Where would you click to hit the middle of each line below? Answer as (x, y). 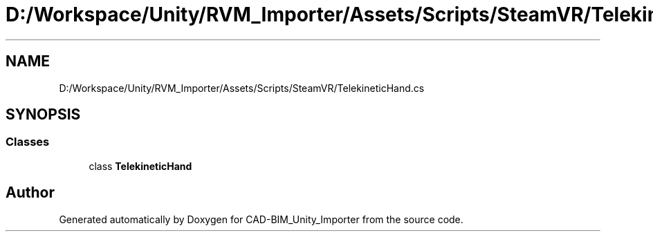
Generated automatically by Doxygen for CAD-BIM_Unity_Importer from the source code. (261, 219)
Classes (28, 142)
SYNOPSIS (43, 115)
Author (30, 193)
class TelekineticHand (140, 166)
